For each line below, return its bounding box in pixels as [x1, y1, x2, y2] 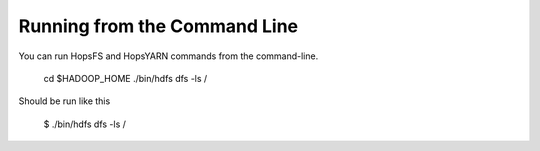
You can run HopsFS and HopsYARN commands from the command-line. [18, 50, 319, 62]
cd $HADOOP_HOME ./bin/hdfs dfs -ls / [43, 72, 208, 84]
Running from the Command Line [18, 15, 299, 37]
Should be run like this [18, 95, 111, 107]
